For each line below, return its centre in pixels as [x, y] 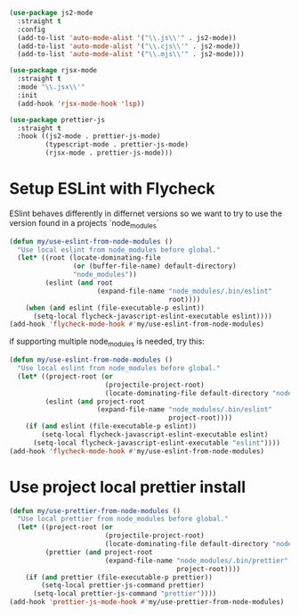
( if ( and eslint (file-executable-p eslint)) [111, 427]
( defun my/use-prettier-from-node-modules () [95, 511]
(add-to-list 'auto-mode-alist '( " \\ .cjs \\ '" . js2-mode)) [129, 46]
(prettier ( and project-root [99, 552]
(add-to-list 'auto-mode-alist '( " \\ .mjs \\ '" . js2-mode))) [131, 54]
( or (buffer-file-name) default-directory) [155, 266]
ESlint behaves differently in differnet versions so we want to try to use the [146, 213]
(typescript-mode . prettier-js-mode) [117, 145]
